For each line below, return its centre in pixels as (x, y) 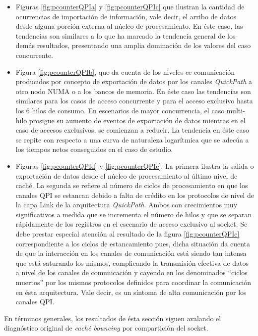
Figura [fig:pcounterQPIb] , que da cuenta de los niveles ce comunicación (125, 72)
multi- (236, 110)
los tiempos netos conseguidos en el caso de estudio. (94, 149)
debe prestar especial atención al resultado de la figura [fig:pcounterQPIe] (128, 234)
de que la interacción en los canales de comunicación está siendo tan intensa (131, 253)
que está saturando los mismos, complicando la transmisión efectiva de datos (132, 263)
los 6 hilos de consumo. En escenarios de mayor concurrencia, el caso (120, 110)
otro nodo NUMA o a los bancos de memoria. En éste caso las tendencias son (133, 91)
